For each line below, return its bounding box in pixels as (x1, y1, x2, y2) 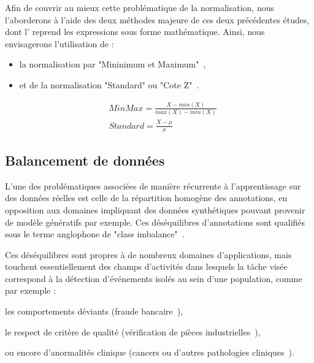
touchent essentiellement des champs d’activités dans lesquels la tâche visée (5, 260, 288, 273)
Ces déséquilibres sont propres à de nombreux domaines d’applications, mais (5, 248, 292, 261)
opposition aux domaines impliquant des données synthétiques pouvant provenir (5, 203, 305, 216)
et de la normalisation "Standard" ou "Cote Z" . (19, 78, 199, 91)
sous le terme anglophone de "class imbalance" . (5, 227, 185, 240)
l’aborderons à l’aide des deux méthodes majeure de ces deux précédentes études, (5, 13, 310, 26)
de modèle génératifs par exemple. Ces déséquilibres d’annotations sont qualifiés (5, 215, 305, 228)
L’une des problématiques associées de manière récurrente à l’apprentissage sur (5, 179, 301, 192)
